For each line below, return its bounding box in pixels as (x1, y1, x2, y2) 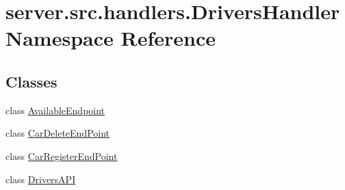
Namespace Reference (5, 24, 216, 52)
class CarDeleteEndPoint (5, 126, 110, 140)
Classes (5, 70, 57, 92)
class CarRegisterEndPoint (5, 148, 118, 163)
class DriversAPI (5, 172, 76, 186)
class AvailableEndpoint (5, 103, 105, 117)
